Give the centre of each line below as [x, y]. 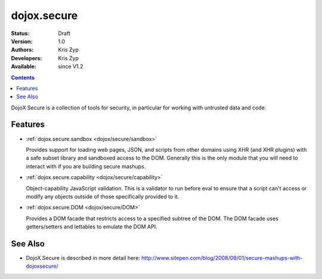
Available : [24, 67]
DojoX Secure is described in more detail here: [83, 258]
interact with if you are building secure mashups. [86, 166]
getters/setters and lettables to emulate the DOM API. [92, 227]
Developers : [27, 58]
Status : [20, 33]
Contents [23, 77]
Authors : [22, 50]
